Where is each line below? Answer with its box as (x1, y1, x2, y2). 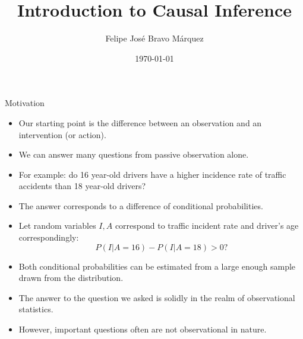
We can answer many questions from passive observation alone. (18, 148, 249, 161)
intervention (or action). (18, 128, 106, 140)
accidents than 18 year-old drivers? (18, 180, 146, 192)
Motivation (5, 97, 45, 109)
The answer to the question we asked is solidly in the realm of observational (18, 291, 295, 303)
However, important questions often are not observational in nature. (18, 323, 267, 335)
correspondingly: (18, 231, 79, 244)
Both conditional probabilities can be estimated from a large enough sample (18, 260, 296, 272)
